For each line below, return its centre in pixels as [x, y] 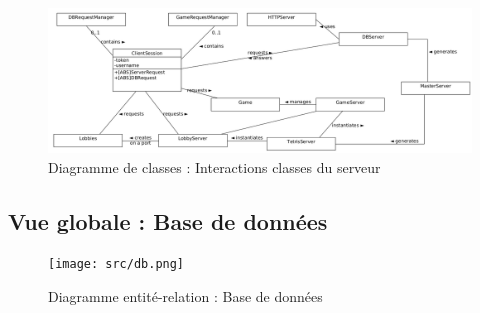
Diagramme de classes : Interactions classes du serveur [214, 166]
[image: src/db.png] [116, 264]
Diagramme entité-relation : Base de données [185, 295]
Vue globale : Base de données [168, 220]
